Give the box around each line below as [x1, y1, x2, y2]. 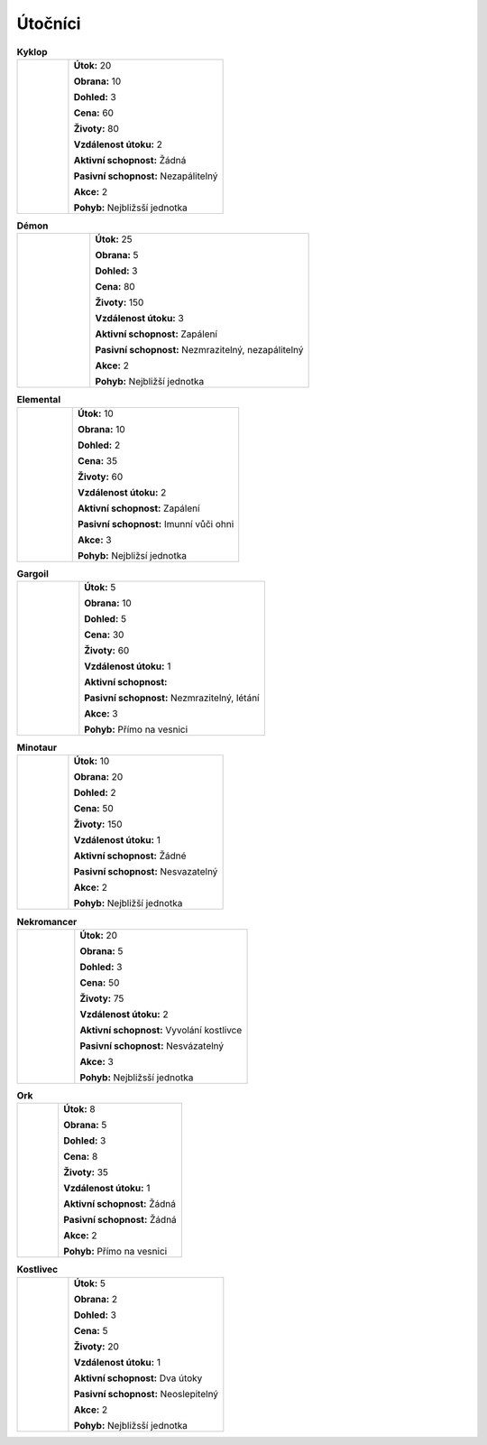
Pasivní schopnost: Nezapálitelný [73, 170, 218, 182]
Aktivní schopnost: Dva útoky [73, 1372, 203, 1385]
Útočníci [16, 14, 81, 33]
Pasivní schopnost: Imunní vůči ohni [78, 517, 234, 530]
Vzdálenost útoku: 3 [95, 312, 184, 325]
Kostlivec [16, 1264, 59, 1276]
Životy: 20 [73, 1340, 119, 1353]
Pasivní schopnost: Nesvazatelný [73, 866, 218, 878]
